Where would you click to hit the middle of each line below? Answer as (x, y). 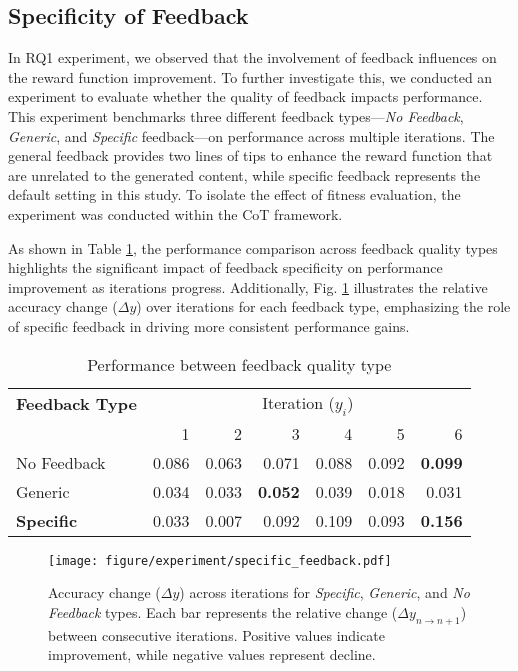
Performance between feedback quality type (239, 364)
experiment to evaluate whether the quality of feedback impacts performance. (245, 96)
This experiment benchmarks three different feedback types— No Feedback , (236, 115)
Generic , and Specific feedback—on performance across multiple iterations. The (251, 135)
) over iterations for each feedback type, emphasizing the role (323, 306)
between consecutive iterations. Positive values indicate (216, 634)
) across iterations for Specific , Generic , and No (324, 592)
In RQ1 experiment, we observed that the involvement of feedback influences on (252, 57)
